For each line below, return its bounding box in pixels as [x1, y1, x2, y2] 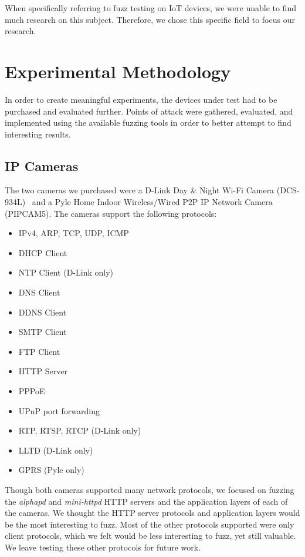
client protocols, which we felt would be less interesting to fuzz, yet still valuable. [5, 529, 296, 542]
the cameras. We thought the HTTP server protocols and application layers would [5, 506, 300, 519]
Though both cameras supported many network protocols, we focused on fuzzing [5, 483, 294, 495]
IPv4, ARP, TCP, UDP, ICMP [18, 227, 129, 239]
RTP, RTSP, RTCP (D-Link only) [18, 424, 141, 437]
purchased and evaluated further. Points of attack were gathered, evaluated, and [5, 105, 293, 117]
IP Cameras [5, 156, 79, 175]
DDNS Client [18, 306, 67, 318]
